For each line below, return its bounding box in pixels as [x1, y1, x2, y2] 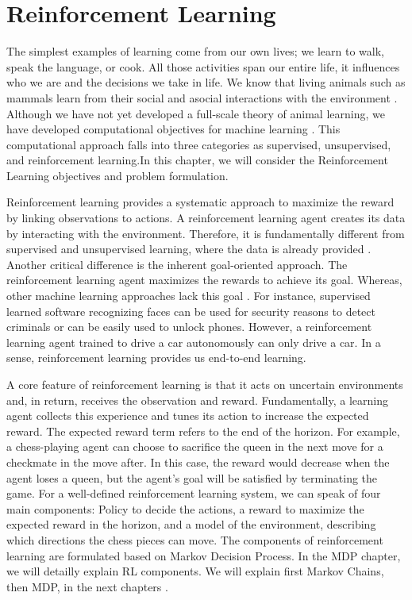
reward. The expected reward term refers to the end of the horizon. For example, [6, 422, 400, 439]
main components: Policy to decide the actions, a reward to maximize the [6, 500, 364, 517]
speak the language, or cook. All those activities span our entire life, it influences [6, 58, 400, 75]
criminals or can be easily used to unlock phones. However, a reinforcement [6, 318, 372, 335]
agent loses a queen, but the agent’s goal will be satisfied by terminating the [6, 469, 378, 486]
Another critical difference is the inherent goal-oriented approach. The [6, 256, 348, 272]
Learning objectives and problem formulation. [6, 167, 229, 183]
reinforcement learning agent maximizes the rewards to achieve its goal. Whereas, [6, 271, 402, 288]
